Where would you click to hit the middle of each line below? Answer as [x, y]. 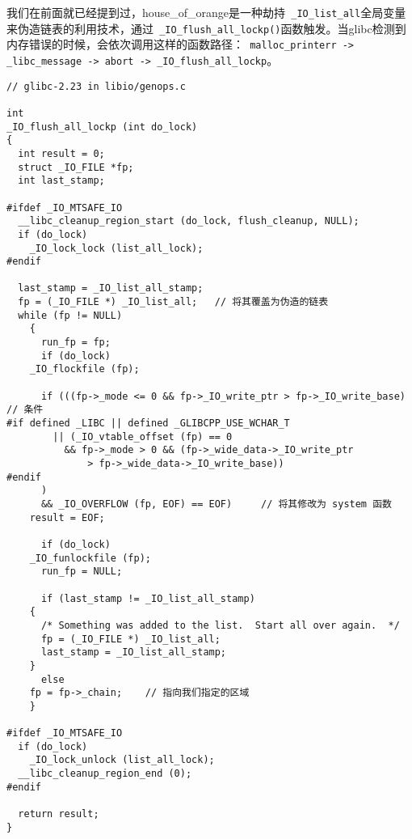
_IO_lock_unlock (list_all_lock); [122, 760]
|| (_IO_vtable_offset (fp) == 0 [143, 436]
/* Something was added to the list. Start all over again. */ [220, 625]
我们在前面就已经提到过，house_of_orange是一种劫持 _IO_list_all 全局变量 [206, 12]
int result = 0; [61, 153]
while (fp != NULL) [70, 315]
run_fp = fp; [76, 343]
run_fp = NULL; [82, 572]
